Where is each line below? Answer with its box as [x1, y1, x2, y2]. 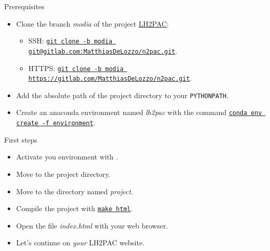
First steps [4, 134, 37, 145]
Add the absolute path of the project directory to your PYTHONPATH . [16, 89, 229, 100]
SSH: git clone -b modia [28, 35, 113, 46]
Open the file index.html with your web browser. [16, 220, 168, 231]
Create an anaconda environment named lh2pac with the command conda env [16, 107, 262, 118]
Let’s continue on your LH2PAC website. [16, 237, 144, 248]
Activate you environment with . [16, 151, 118, 162]
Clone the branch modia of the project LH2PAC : [16, 18, 169, 29]
